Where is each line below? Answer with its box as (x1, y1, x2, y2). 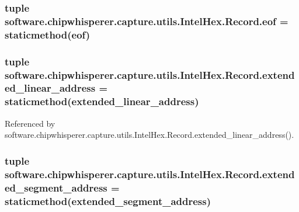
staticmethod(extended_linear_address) (5, 94, 199, 109)
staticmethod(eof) (5, 27, 91, 41)
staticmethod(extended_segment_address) (5, 193, 211, 208)
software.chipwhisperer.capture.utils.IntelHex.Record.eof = (5, 13, 288, 28)
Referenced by (5, 117, 55, 129)
